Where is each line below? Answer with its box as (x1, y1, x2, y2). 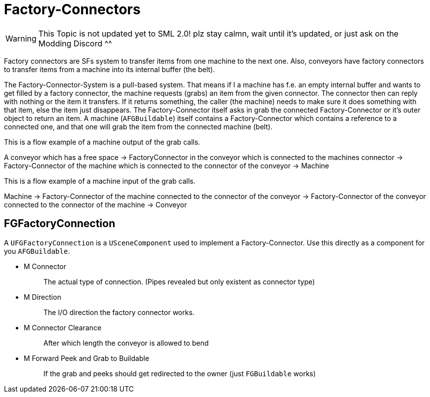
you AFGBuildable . (4, 246, 70, 255)
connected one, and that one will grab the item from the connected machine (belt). (4, 122, 273, 131)
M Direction (24, 292, 61, 301)
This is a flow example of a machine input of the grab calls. (4, 176, 195, 185)
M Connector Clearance (24, 323, 102, 332)
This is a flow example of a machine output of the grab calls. (4, 137, 200, 146)
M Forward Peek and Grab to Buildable (24, 354, 150, 362)
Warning (5, 33, 37, 43)
